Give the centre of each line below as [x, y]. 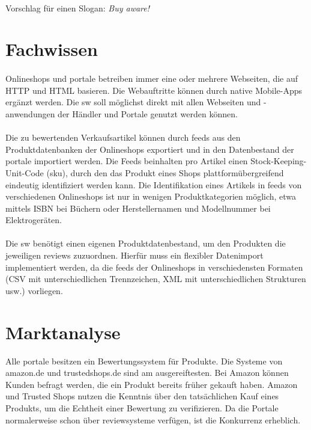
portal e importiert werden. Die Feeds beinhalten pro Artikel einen [127, 161]
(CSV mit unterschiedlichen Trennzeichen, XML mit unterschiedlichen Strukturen [156, 279]
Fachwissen [52, 49]
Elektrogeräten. [34, 220]
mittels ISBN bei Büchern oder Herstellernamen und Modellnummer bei [138, 208]
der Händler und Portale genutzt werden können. [148, 113]
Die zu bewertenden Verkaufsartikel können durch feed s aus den [123, 137]
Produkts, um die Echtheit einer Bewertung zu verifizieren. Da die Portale [142, 407]
